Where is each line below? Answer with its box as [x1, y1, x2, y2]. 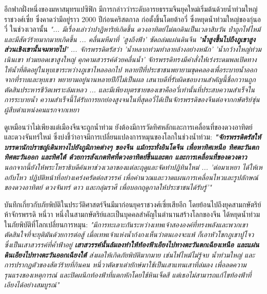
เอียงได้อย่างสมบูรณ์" [4, 279, 59, 290]
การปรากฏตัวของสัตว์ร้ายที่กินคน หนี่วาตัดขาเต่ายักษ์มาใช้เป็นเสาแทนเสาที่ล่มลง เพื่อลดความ [4, 259, 247, 270]
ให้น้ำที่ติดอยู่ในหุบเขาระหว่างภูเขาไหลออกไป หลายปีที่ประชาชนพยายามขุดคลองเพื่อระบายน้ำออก [4, 64, 257, 74]
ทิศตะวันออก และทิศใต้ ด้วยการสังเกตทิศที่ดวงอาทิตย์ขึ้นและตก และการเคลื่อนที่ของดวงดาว [4, 151, 247, 162]
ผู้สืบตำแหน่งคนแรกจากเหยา [4, 104, 79, 114]
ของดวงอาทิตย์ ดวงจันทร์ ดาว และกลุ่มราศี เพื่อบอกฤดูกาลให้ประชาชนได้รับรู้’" [4, 182, 212, 192]
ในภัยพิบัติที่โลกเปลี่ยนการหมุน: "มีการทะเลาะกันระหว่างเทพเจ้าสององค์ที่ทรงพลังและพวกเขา [4, 219, 248, 229]
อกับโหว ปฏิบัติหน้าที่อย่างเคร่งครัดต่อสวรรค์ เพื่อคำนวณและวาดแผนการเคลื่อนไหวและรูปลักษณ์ [4, 171, 258, 182]
